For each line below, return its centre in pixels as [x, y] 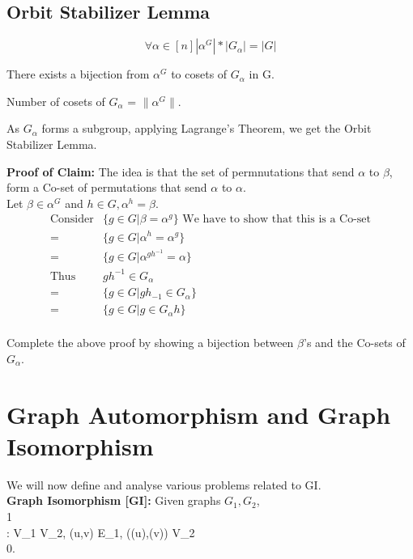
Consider [72, 220]
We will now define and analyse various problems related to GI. [164, 484]
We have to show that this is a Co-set [277, 220]
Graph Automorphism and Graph [199, 414]
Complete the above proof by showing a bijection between [150, 343]
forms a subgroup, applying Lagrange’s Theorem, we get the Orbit [206, 128]
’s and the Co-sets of [354, 343]
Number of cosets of [56, 101]
